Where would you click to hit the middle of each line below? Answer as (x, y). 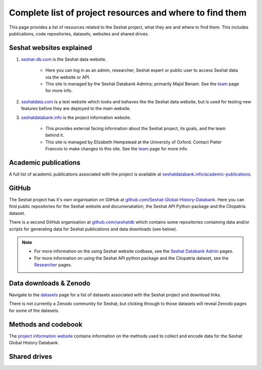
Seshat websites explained (50, 48)
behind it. (55, 135)
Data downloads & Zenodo (50, 283)
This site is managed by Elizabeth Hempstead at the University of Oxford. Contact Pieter (133, 142)
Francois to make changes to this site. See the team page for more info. (117, 149)
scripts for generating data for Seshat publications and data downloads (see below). (93, 229)
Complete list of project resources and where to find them (128, 13)
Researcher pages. (53, 265)
